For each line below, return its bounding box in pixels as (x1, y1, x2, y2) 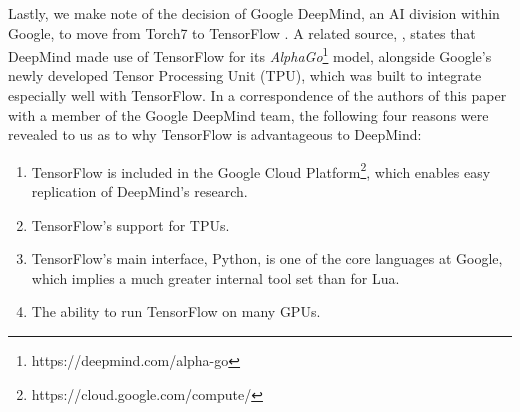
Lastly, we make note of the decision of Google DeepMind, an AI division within (8, 3, 500, 23)
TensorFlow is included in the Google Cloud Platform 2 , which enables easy (31, 158, 491, 182)
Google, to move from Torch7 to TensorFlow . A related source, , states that (8, 22, 476, 43)
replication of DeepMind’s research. (31, 181, 248, 202)
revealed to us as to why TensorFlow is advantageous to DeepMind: (8, 124, 422, 145)
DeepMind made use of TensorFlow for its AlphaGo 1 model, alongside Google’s (8, 43, 492, 66)
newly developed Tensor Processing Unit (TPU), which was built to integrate (8, 65, 482, 86)
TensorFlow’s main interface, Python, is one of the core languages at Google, (31, 248, 503, 269)
